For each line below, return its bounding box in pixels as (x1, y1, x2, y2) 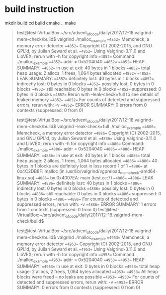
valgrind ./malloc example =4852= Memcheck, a (57, 36, 150, 43)
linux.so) (16, 174, 35, 180)
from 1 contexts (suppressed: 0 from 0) (16, 206, 97, 212)
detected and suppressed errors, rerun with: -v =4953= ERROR (16, 279, 144, 285)
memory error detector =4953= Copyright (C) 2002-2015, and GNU (16, 241, 152, 247)
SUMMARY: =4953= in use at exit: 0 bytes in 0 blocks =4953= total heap (16, 263, 160, 269)
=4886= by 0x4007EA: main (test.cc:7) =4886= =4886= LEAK (35, 174, 154, 180)
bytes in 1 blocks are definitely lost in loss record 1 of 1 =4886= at (16, 163, 148, 169)
